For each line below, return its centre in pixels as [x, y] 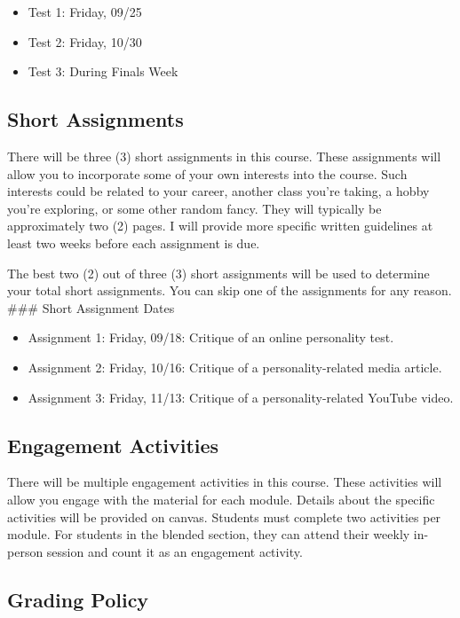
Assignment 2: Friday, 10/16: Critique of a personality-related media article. [235, 367]
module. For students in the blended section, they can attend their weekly [209, 534]
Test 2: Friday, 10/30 [85, 41]
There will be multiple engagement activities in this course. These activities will [225, 482]
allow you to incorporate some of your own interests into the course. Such [207, 173]
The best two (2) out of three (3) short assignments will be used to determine [218, 273]
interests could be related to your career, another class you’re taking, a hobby [218, 191]
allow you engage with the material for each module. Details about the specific [221, 499]
